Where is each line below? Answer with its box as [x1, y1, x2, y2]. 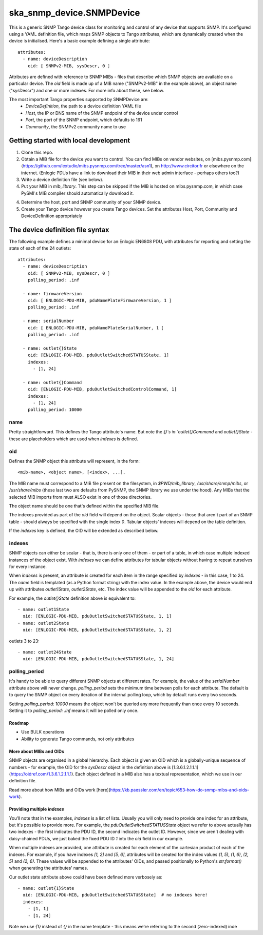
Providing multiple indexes [9, 806, 64, 812]
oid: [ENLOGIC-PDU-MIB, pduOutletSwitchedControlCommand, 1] [27, 386, 177, 392]
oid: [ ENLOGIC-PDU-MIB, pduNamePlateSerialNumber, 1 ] [27, 325, 164, 330]
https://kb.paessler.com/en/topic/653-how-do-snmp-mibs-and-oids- [110, 787, 249, 793]
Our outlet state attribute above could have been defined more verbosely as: [9, 874, 163, 880]
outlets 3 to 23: [9, 638, 40, 644]
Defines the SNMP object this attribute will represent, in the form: [9, 458, 140, 464]
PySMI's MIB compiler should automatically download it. [21, 190, 134, 196]
